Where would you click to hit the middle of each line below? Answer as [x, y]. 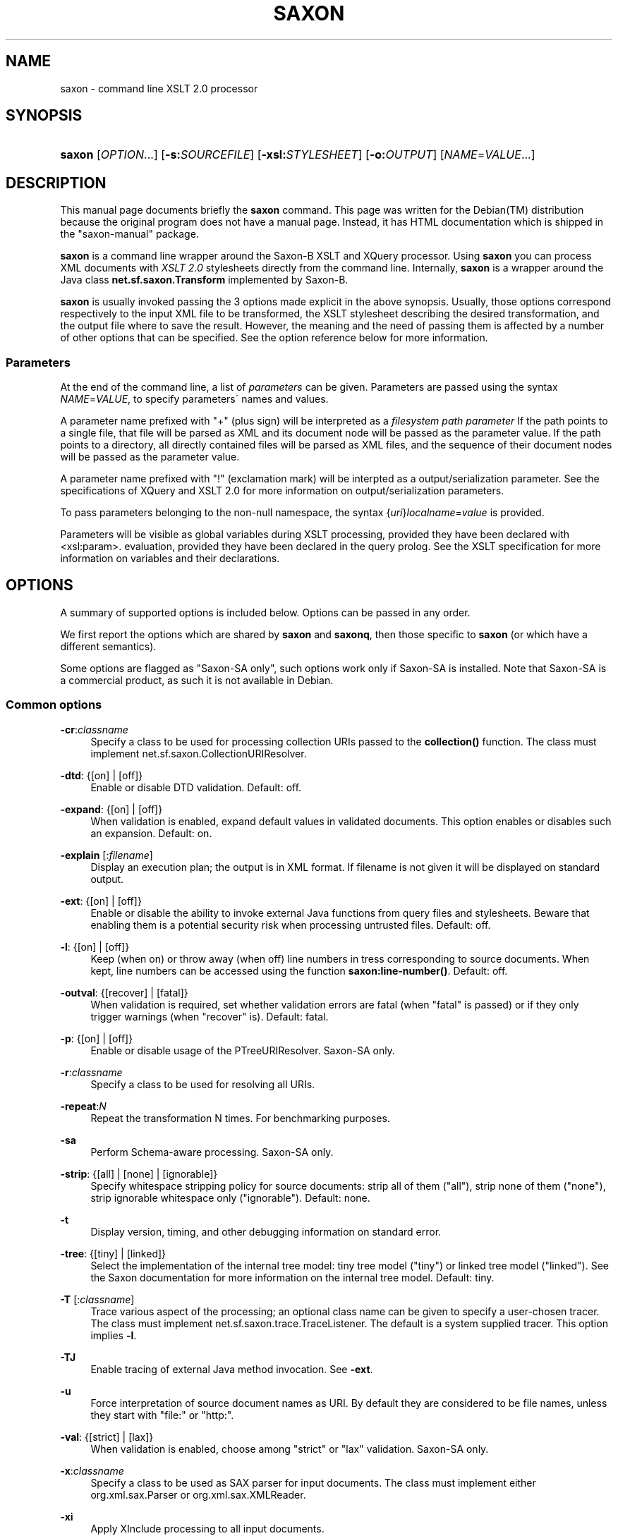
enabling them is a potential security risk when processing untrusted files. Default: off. [291, 925]
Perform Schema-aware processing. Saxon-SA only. [212, 1152]
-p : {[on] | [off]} [97, 1038]
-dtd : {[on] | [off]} [102, 775]
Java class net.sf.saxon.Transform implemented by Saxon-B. [204, 280]
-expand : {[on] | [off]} [111, 809]
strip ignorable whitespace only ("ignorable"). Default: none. [230, 1197]
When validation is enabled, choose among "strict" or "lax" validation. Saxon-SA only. [290, 1449]
